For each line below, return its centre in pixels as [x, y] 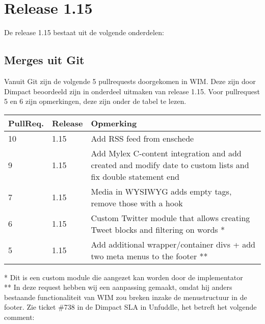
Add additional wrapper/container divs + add [173, 244]
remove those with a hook [137, 203]
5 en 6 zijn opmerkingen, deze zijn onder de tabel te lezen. [95, 101]
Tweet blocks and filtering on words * [158, 229]
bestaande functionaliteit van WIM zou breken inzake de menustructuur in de [126, 297]
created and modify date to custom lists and [170, 165]
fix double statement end [135, 176]
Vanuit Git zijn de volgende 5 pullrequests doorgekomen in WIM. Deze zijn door [130, 81]
